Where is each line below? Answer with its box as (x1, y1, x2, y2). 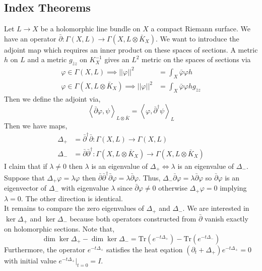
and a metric (27, 54, 67, 65)
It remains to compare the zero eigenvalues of (4, 203, 144, 213)
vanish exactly (205, 213, 248, 223)
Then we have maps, (4, 120, 68, 131)
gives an (104, 54, 129, 65)
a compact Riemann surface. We (151, 23, 251, 34)
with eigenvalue (61, 183, 109, 193)
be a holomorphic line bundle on (40, 23, 141, 34)
